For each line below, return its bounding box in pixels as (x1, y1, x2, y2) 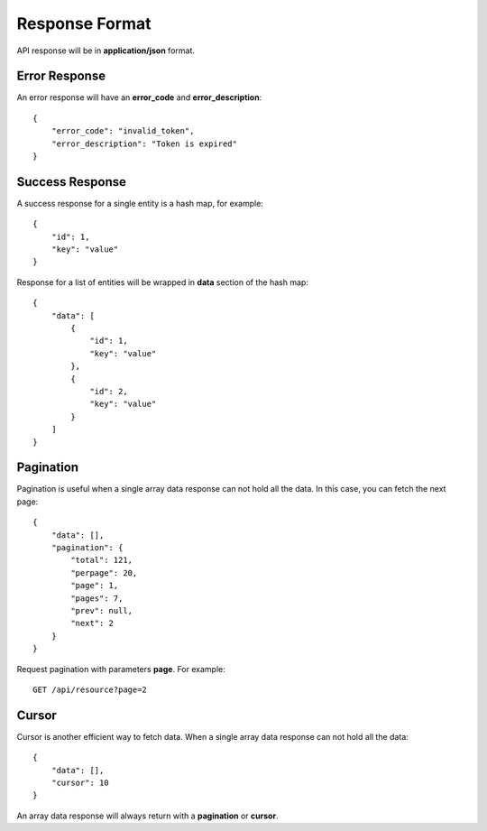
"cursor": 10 (51, 778, 109, 789)
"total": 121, (70, 555, 133, 566)
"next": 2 (70, 618, 115, 629)
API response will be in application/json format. (16, 45, 196, 56)
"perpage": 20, (70, 568, 138, 577)
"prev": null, (70, 605, 133, 615)
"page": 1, (70, 580, 119, 591)
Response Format (16, 14, 152, 33)
